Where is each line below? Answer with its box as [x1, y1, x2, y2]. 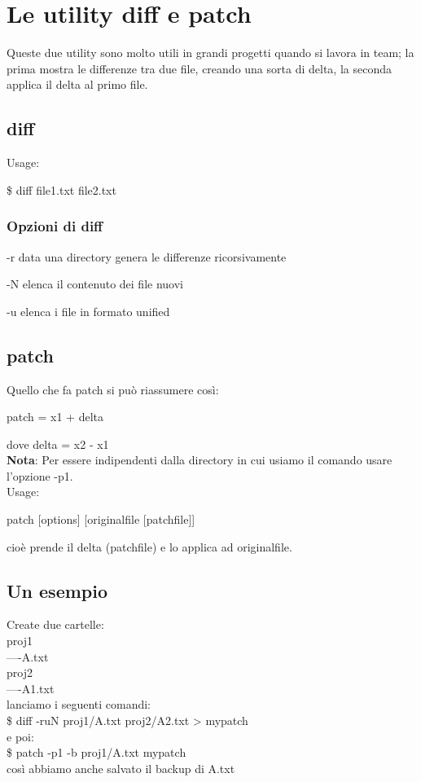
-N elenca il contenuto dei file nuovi [7, 275, 183, 292]
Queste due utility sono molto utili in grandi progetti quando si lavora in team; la [7, 44, 414, 61]
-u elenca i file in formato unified [7, 302, 170, 319]
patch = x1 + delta [7, 408, 103, 425]
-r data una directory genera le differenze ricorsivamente [7, 248, 287, 265]
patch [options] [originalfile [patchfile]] [7, 511, 195, 528]
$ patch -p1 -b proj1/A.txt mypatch [7, 744, 186, 761]
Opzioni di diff [7, 216, 103, 236]
